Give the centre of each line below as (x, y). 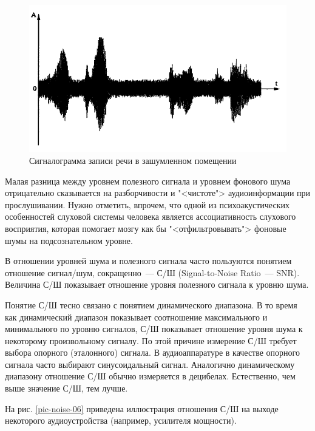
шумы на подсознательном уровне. (69, 240)
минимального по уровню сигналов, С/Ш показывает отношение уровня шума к (154, 329)
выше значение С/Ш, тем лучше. (66, 388)
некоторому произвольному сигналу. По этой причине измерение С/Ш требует (151, 340)
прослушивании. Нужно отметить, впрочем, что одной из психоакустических (147, 204)
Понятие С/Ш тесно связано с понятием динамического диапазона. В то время (151, 304)
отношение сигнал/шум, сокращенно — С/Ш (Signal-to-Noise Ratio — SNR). (152, 272)
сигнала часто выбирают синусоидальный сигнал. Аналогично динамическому (150, 364)
